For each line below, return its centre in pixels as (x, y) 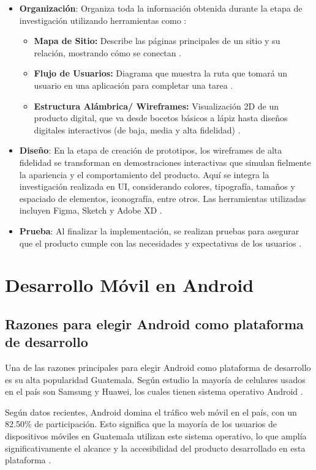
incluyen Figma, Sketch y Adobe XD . (91, 210)
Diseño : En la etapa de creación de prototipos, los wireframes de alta (151, 150)
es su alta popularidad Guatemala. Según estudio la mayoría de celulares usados (155, 379)
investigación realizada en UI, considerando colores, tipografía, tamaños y (157, 186)
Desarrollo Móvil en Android (130, 285)
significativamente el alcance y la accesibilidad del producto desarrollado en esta (155, 448)
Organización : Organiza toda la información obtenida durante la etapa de (161, 8)
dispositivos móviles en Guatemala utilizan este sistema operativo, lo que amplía (156, 436)
